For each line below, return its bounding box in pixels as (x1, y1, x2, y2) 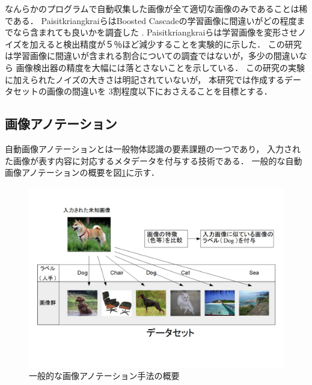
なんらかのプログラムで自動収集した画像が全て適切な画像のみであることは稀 (5, 2, 308, 14)
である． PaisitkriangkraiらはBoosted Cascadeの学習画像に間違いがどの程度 (5, 14, 297, 26)
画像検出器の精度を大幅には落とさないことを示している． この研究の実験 (16, 61, 305, 73)
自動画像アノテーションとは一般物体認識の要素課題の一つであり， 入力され (5, 142, 301, 155)
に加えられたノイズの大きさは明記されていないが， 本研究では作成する (5, 73, 284, 85)
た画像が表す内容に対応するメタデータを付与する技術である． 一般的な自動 (5, 154, 302, 167)
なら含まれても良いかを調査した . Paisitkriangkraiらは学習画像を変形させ (13, 26, 298, 38)
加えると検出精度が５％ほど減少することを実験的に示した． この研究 (29, 37, 302, 50)
